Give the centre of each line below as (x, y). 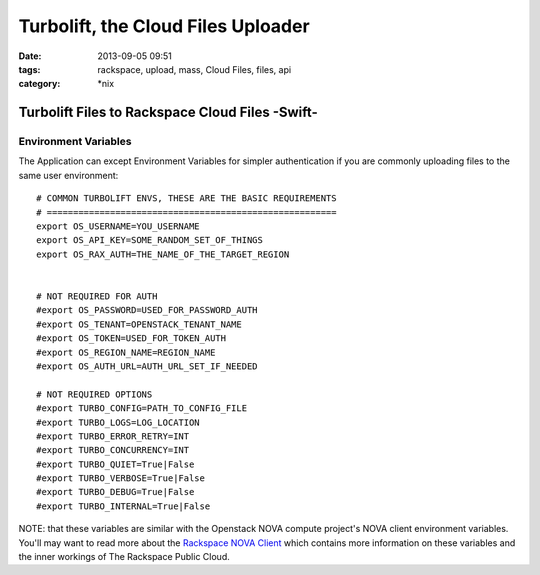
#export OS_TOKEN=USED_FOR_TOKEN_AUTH (131, 338)
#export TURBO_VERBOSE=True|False (120, 478)
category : (39, 84)
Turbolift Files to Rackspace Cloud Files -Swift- (168, 112)
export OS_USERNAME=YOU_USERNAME (118, 226)
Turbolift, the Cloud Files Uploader (164, 26)
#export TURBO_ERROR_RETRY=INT (113, 436)
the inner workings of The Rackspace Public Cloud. (124, 557)
